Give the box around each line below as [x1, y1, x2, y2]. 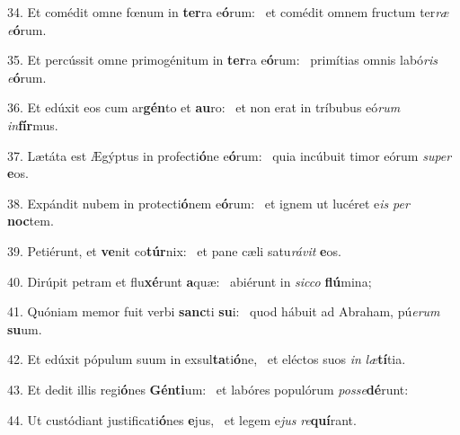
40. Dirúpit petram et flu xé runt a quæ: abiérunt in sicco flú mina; [7, 271, 372, 290]
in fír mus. [7, 115, 58, 134]
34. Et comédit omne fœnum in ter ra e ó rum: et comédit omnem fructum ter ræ [7, 3, 449, 21]
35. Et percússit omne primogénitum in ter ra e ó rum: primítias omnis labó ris [7, 50, 438, 69]
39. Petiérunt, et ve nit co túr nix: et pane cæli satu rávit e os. [7, 241, 341, 260]
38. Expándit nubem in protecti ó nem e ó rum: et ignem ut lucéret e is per [7, 193, 410, 212]
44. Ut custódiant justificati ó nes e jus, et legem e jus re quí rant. [7, 410, 357, 429]
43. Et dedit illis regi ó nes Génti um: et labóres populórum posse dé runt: [7, 379, 409, 398]
